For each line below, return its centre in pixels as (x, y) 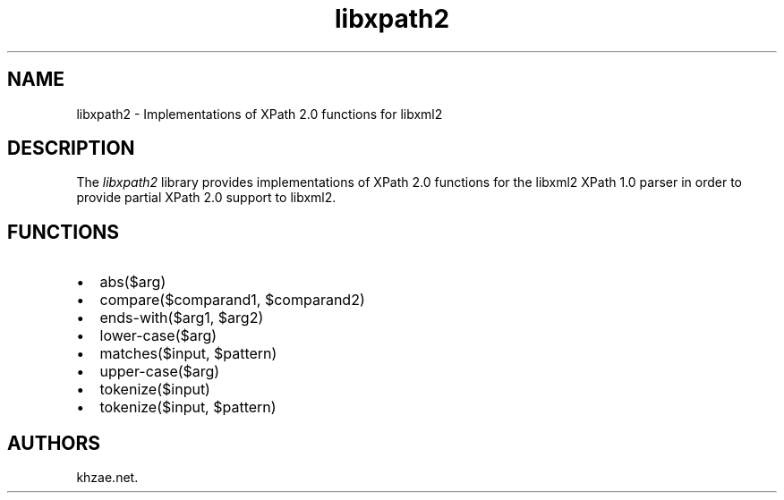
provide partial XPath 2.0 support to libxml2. (206, 198)
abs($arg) (133, 282)
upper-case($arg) (160, 372)
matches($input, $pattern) (188, 354)
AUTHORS (54, 443)
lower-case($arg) (158, 336)
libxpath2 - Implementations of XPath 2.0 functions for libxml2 (260, 114)
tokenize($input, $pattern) (188, 407)
